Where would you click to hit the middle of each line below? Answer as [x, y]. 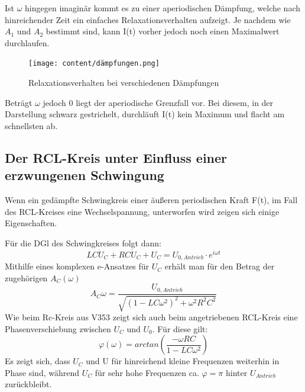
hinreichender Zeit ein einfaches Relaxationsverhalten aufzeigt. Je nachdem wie [148, 19]
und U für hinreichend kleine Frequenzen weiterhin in [183, 361]
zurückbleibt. [28, 384]
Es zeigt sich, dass [38, 361]
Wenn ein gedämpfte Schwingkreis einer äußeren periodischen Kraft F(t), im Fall [151, 200]
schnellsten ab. [31, 125]
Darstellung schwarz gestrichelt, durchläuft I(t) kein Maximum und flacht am [145, 114]
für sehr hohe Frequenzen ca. [147, 372]
